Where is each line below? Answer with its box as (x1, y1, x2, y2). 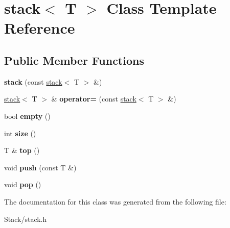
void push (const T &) (4, 162, 77, 172)
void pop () (4, 179, 41, 190)
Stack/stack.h (4, 213, 47, 224)
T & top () (4, 145, 40, 156)
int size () (4, 128, 36, 138)
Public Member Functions (4, 52, 144, 68)
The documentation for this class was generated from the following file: (4, 196, 226, 207)
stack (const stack (4, 76, 62, 87)
